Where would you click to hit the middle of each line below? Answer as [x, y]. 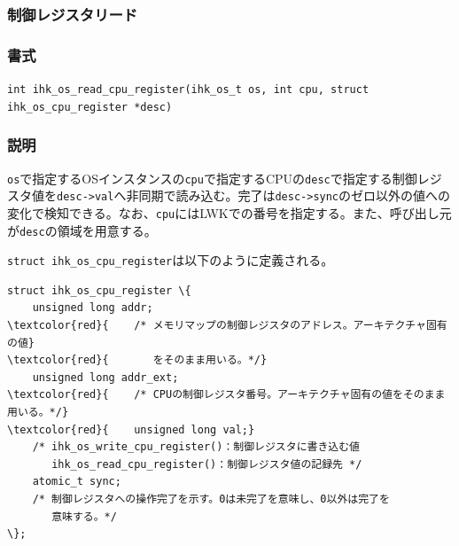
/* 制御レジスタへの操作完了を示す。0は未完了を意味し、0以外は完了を [211, 499]
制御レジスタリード [73, 14]
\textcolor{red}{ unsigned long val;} [131, 429]
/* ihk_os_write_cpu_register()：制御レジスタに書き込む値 [196, 447]
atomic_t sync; [77, 482]
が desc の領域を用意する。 [82, 230]
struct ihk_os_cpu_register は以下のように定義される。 [171, 260]
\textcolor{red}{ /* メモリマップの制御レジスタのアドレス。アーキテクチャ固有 [227, 326]
